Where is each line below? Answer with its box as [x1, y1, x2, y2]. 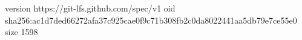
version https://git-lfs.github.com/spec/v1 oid [5, 2, 176, 14]
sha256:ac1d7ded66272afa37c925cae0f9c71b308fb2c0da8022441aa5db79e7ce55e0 [5, 13, 297, 26]
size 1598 [5, 25, 38, 38]
